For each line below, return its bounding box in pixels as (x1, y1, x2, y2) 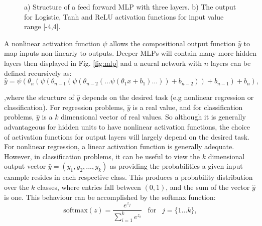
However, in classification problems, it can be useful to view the (4, 151, 200, 161)
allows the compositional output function (109, 38, 236, 48)
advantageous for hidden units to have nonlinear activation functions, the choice (4, 121, 250, 132)
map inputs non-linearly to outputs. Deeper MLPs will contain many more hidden (4, 48, 257, 58)
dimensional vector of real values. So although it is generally (61, 111, 246, 122)
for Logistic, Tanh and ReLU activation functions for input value (24, 11, 224, 22)
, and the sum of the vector (166, 181, 250, 192)
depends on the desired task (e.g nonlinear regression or (82, 92, 254, 102)
